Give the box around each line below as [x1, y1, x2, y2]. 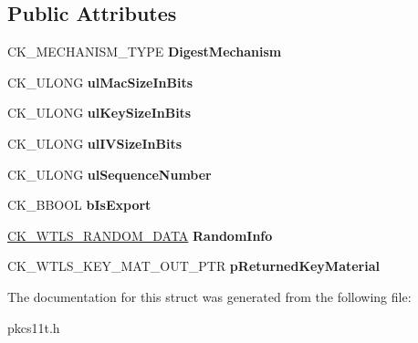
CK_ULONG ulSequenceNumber [7, 164, 212, 183]
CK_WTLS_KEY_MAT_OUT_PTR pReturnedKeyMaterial [7, 256, 381, 275]
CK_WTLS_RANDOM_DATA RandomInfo [7, 225, 273, 244]
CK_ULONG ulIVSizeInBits [7, 133, 183, 152]
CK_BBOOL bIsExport [7, 195, 152, 214]
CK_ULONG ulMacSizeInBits [7, 72, 193, 91]
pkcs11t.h [7, 317, 60, 337]
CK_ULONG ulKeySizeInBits [7, 103, 192, 122]
